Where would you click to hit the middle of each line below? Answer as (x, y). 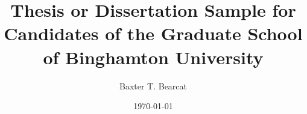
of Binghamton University (153, 57)
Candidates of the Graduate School (153, 33)
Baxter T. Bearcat (153, 85)
